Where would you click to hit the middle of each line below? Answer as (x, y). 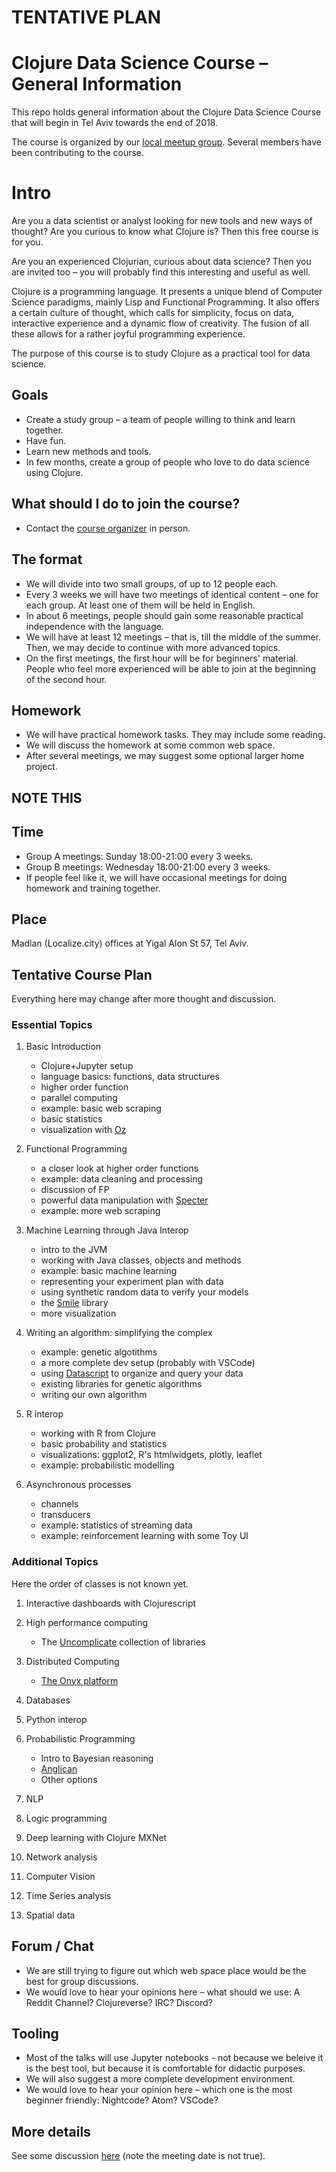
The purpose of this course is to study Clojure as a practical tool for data (161, 353)
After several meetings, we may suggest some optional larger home (165, 756)
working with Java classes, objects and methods (141, 1260)
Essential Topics (52, 1025)
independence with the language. (94, 626)
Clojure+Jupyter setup (87, 1066)
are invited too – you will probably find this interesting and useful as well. (161, 272)
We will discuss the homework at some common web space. (150, 745)
